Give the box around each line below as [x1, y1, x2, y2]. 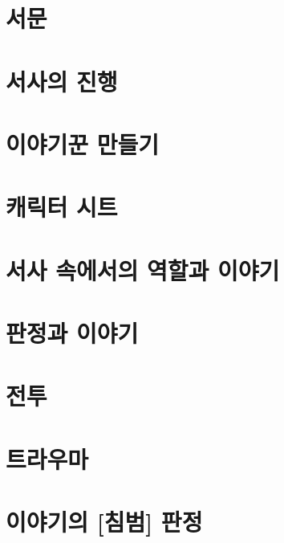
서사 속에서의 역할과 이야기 [6, 253, 280, 286]
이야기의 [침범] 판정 [6, 505, 203, 538]
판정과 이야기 [6, 316, 139, 349]
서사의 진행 [6, 64, 118, 97]
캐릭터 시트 [6, 190, 118, 223]
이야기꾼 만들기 [6, 127, 160, 160]
